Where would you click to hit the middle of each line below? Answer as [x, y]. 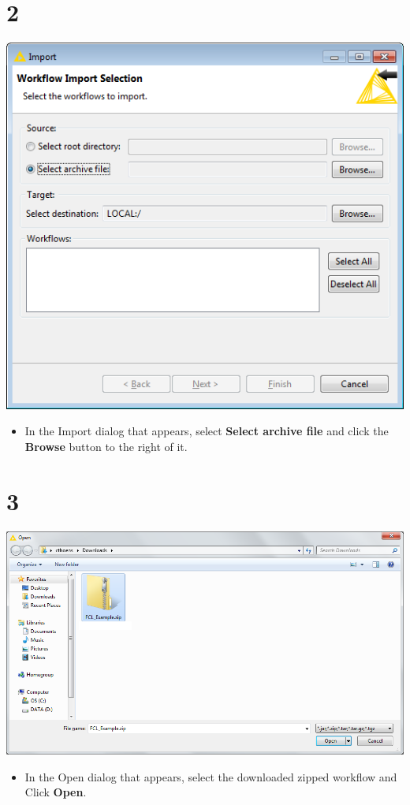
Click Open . [56, 792]
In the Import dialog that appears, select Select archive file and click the [207, 431]
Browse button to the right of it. [106, 446]
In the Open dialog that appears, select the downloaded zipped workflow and [211, 776]
